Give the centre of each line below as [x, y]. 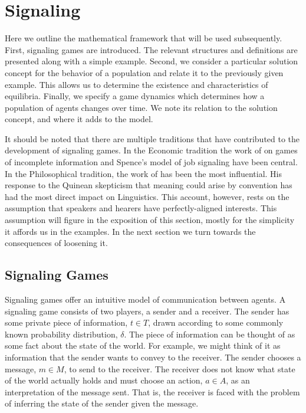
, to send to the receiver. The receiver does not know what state [180, 368]
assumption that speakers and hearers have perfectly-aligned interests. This [141, 208]
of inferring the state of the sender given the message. [102, 403]
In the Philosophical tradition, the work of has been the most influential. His [144, 173]
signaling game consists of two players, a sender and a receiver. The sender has [147, 311]
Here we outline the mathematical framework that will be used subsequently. [144, 38]
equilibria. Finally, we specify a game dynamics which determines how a [135, 96]
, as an [238, 380]
